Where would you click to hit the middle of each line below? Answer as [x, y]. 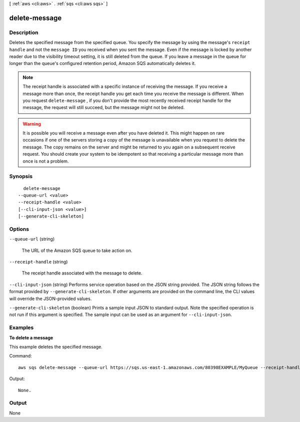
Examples [21, 327]
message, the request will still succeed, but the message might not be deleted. [104, 107]
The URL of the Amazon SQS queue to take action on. [77, 250]
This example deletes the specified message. [56, 346]
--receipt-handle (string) [38, 262]
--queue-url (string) [32, 239]
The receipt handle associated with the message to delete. [82, 273]
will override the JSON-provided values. [50, 298]
